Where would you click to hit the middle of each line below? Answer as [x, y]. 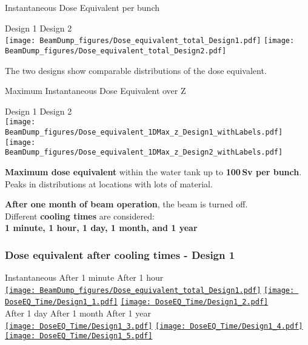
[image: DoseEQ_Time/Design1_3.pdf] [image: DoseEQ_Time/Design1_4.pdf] [154, 326]
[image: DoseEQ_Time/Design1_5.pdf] [79, 336]
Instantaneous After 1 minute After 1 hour [84, 277]
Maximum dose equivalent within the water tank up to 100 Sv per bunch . [153, 171]
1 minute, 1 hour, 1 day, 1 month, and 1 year [101, 228]
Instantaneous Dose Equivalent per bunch [82, 7]
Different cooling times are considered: [80, 216]
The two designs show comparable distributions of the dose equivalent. [136, 70]
